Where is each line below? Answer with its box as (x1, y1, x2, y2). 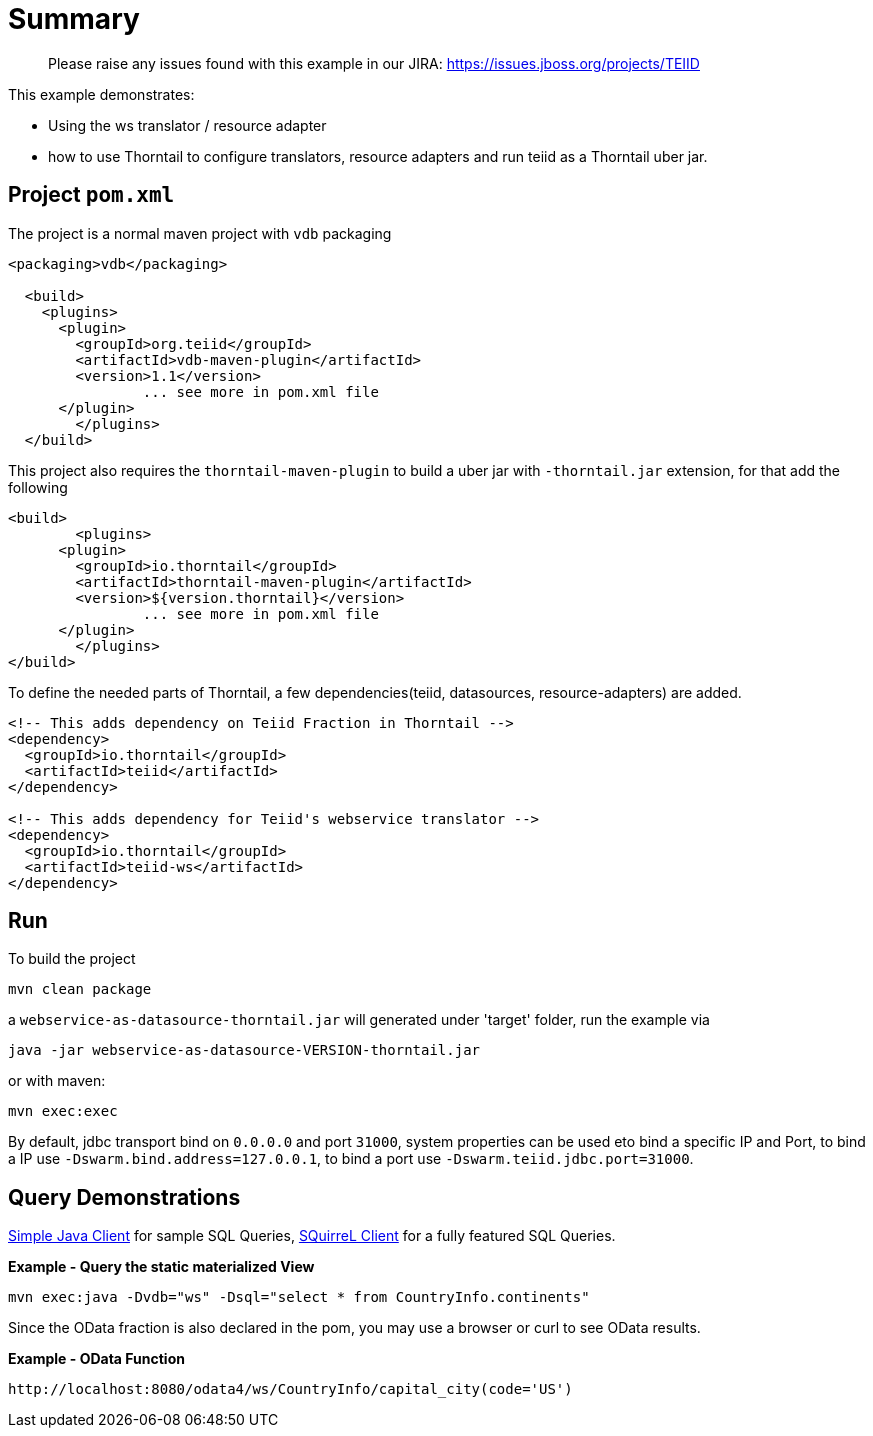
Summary (8, 2, 140, 36)
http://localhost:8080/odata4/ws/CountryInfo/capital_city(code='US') (8, 1381, 573, 1398)
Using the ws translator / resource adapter (48, 116, 327, 134)
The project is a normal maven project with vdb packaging (8, 224, 392, 242)
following (8, 478, 68, 496)
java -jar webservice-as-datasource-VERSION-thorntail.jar (8, 1042, 481, 1059)
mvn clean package (8, 981, 152, 998)
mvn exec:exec (8, 1103, 118, 1120)
